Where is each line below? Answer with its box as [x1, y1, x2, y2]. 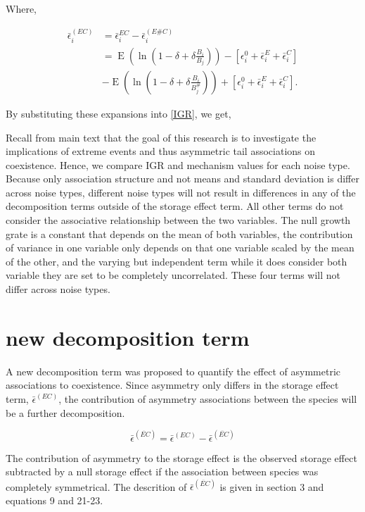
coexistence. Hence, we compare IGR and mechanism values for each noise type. [6, 157, 350, 172]
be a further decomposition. [6, 405, 125, 420]
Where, [6, 1, 37, 15]
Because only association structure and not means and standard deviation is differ [6, 171, 359, 186]
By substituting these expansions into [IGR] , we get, [6, 106, 231, 120]
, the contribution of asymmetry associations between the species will [58, 391, 357, 406]
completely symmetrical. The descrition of [6, 479, 187, 494]
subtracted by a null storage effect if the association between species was [6, 464, 319, 479]
